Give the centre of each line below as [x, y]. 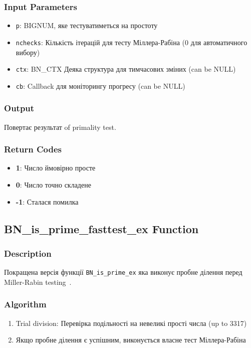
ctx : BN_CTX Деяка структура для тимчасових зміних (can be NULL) [126, 69]
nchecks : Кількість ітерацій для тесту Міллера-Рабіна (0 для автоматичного [132, 42]
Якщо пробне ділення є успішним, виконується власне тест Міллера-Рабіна [131, 340]
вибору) [28, 52]
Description [28, 253]
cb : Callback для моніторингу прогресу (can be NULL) [100, 85]
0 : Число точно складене [53, 185]
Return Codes [33, 149]
